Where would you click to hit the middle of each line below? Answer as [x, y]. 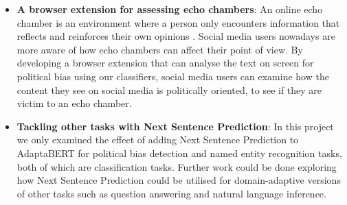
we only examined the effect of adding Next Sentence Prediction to [158, 140]
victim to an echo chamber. [74, 103]
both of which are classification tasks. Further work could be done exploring [177, 166]
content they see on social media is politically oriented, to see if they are [169, 89]
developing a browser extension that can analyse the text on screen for [165, 63]
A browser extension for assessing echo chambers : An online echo [170, 9]
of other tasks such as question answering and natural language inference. [171, 193]
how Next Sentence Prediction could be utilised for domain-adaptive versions [179, 180]
